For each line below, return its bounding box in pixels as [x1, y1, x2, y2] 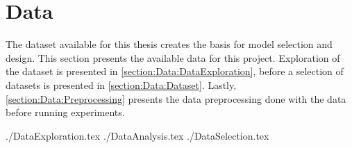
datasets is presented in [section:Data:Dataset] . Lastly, [6, 77, 237, 92]
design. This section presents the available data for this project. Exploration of [6, 50, 340, 65]
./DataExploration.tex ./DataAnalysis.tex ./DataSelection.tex [6, 128, 269, 142]
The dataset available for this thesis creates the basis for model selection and [6, 37, 333, 51]
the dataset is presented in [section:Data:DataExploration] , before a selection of [6, 64, 344, 79]
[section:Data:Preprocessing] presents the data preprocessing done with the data [6, 91, 346, 106]
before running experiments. [6, 105, 125, 120]
